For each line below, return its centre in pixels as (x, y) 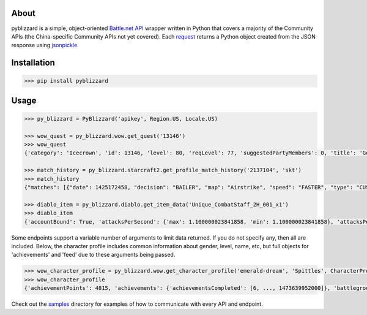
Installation (33, 63)
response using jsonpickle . (45, 45)
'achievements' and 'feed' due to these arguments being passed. (93, 255)
